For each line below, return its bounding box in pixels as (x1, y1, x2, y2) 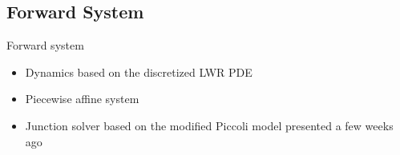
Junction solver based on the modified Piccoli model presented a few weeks (25, 117, 394, 133)
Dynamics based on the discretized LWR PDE (25, 63, 253, 80)
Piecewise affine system (25, 90, 139, 107)
